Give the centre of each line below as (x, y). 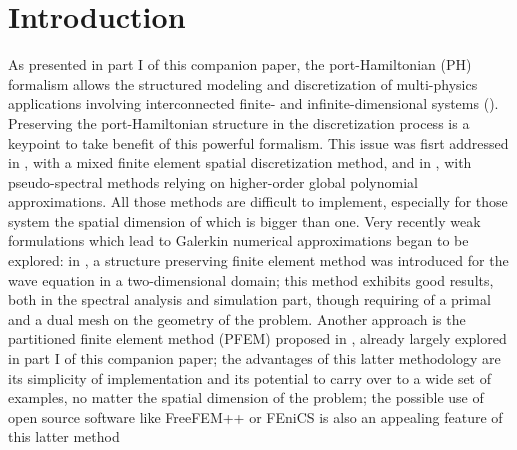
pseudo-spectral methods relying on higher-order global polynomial (213, 181)
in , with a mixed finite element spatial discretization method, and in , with (240, 162)
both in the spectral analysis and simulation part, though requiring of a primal (249, 299)
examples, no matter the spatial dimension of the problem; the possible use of (246, 397)
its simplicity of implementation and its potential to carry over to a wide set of (250, 377)
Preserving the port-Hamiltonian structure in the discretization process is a (239, 122)
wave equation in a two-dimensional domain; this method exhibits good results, (251, 279)
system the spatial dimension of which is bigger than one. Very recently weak (244, 220)
